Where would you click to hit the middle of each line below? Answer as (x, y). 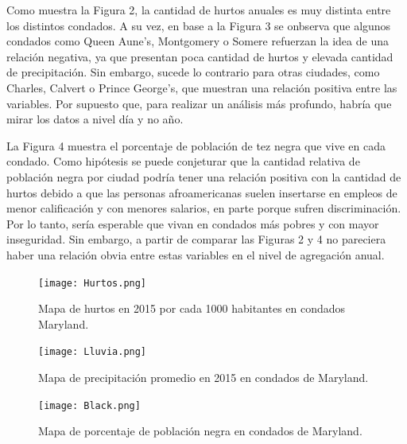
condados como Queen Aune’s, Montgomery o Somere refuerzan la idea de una (198, 41)
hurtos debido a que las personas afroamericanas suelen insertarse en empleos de (202, 192)
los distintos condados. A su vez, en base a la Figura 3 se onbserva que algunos (199, 25)
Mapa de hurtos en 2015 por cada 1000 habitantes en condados (192, 308)
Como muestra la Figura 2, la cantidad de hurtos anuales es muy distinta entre (199, 10)
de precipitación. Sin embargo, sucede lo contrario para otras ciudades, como (193, 72)
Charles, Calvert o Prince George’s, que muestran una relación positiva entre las (202, 87)
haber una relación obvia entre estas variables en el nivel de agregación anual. (196, 254)
